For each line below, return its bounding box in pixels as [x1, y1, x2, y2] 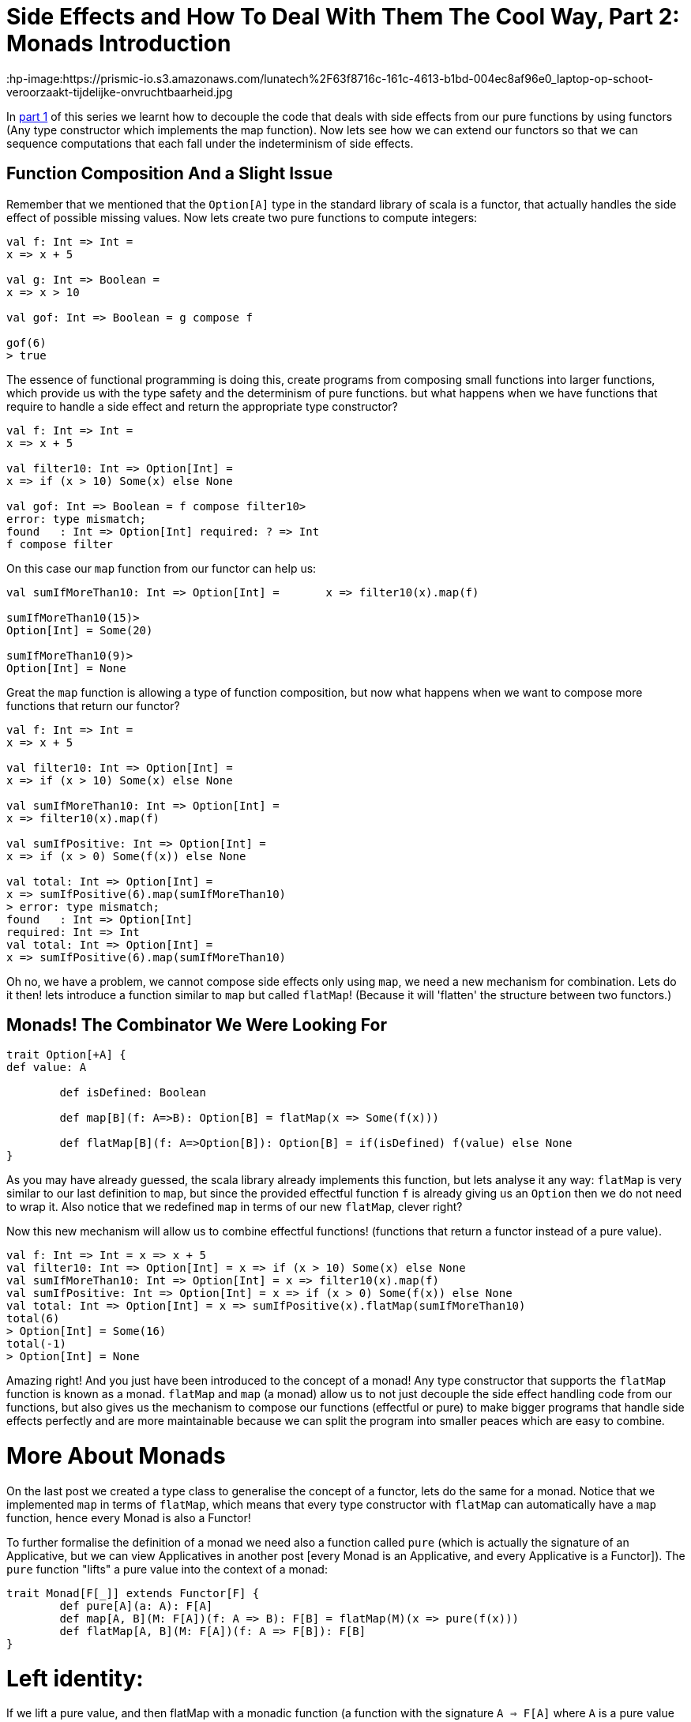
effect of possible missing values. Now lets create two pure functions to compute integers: [6, 210, 478, 224]
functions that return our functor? [6, 698, 180, 712]
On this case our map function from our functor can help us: [6, 561, 317, 575]
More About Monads [6, 1442, 226, 1470]
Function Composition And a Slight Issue [6, 164, 333, 184]
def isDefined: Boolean [59, 1086, 206, 1100]
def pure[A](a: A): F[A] [59, 1599, 213, 1612]
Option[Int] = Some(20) [6, 623, 153, 637]
